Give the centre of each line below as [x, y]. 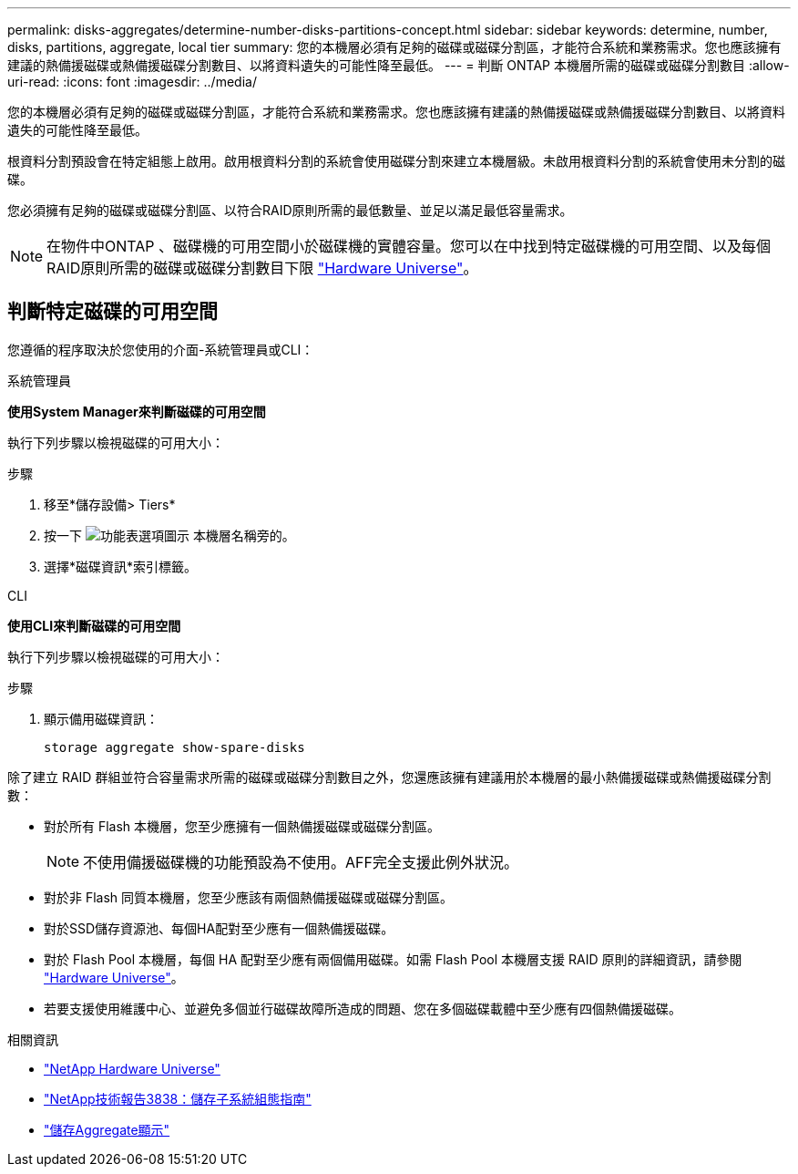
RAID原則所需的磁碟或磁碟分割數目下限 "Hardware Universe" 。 [262, 268]
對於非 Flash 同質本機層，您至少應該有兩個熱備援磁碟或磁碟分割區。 [249, 897]
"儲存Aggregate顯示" [107, 1129]
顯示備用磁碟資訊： [101, 718]
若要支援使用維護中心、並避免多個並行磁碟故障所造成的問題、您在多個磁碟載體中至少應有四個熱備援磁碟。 [363, 1008]
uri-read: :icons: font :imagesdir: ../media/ [132, 82]
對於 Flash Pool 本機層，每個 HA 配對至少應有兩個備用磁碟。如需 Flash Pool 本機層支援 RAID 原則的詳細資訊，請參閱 [393, 959]
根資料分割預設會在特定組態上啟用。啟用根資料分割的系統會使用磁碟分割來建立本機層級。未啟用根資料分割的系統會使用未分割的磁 [396, 161]
